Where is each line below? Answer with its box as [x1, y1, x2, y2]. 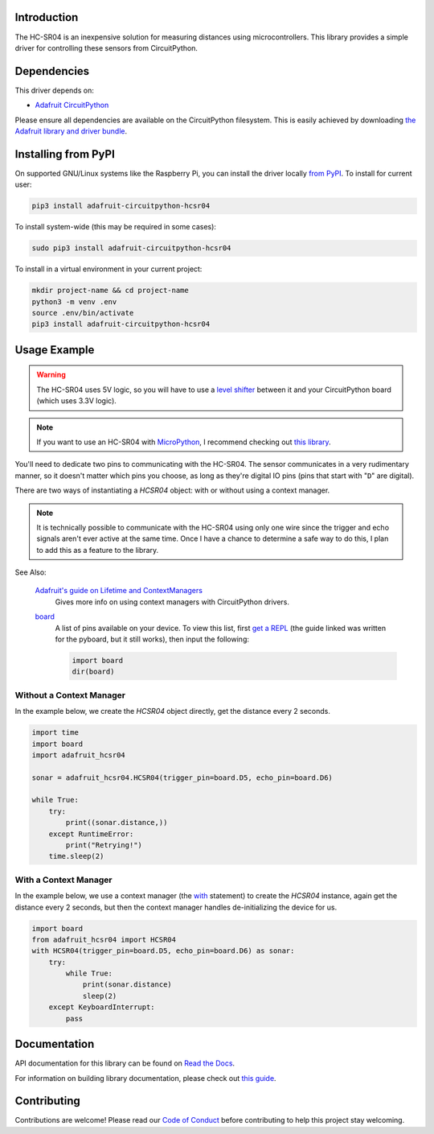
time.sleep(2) [48, 852, 104, 861]
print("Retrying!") [65, 841, 142, 850]
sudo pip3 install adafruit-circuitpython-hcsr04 [31, 244, 231, 253]
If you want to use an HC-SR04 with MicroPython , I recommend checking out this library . [36, 437, 331, 447]
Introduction [14, 10, 79, 24]
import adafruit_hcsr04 [31, 750, 126, 760]
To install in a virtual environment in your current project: [14, 264, 203, 274]
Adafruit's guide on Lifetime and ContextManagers [35, 586, 203, 596]
